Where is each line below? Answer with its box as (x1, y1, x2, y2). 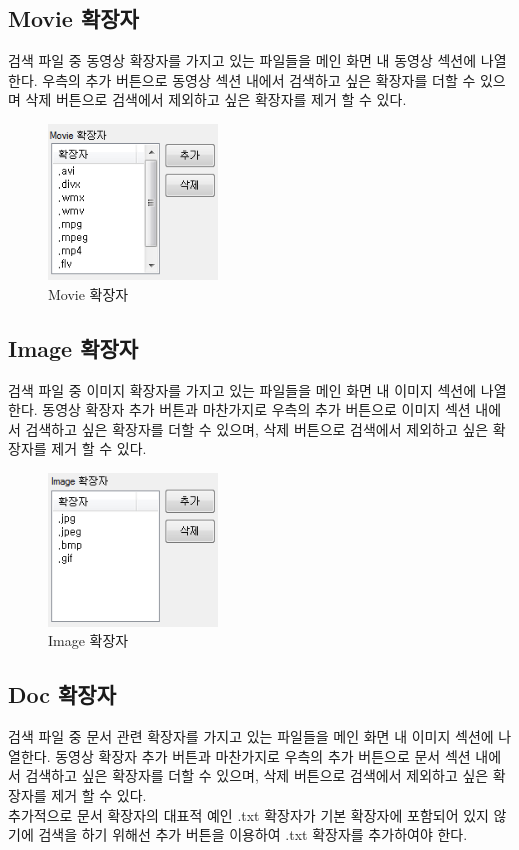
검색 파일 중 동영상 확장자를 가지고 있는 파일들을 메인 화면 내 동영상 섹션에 (8, 50, 477, 71)
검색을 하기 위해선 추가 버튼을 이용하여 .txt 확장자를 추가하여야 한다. (38, 824, 468, 845)
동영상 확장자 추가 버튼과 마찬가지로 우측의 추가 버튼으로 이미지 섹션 (42, 399, 471, 420)
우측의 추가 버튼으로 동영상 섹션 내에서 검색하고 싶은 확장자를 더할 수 (42, 69, 476, 90)
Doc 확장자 (8, 679, 117, 710)
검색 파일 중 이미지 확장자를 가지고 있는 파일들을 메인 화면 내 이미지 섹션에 (8, 379, 477, 400)
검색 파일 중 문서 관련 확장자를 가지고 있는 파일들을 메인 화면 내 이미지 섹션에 (8, 726, 494, 747)
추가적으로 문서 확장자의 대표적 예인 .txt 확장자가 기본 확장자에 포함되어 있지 (8, 804, 489, 825)
